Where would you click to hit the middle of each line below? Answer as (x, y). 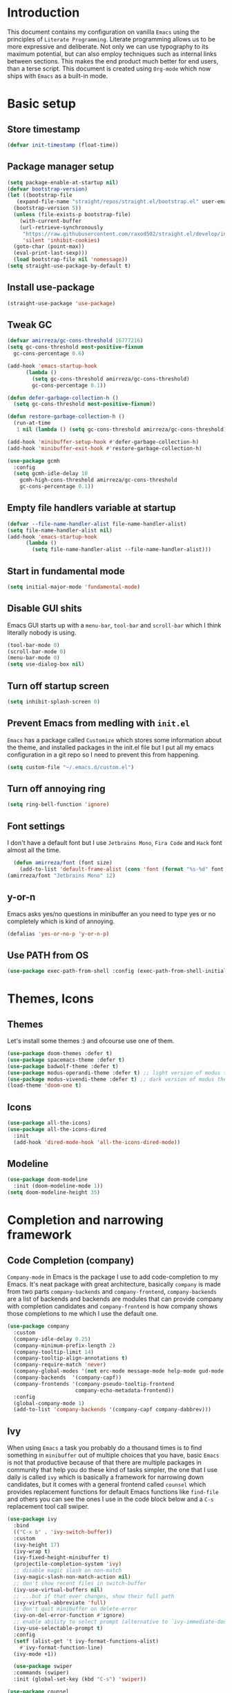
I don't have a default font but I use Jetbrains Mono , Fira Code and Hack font (115, 843)
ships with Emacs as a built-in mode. (58, 76)
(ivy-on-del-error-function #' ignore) (69, 1616)
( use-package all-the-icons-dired (57, 1130)
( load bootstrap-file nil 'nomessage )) (71, 260)
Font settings (36, 826)
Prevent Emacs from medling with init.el (98, 723)
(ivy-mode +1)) (35, 1654)
